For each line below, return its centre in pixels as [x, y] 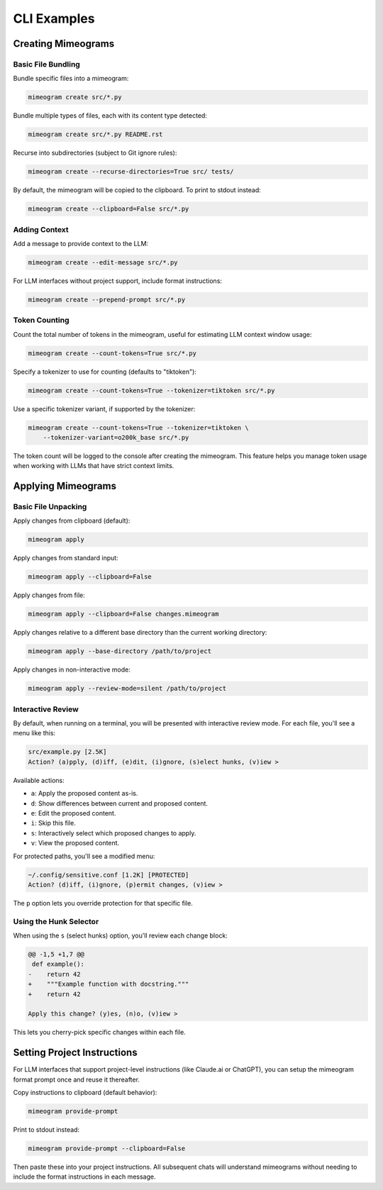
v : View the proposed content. [75, 843]
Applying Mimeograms [65, 486]
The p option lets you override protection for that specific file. [103, 903]
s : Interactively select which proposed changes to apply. [113, 833]
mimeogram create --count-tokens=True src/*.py [112, 353]
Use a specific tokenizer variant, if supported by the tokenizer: [104, 408]
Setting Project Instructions [75, 1053]
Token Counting [41, 321]
